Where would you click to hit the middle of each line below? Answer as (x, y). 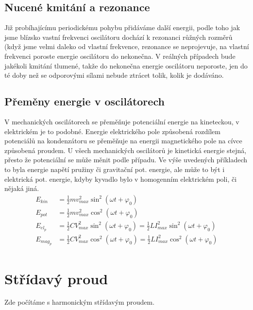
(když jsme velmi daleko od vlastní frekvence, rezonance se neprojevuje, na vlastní (127, 46)
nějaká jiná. (22, 188)
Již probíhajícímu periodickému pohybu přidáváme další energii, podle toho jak (122, 27)
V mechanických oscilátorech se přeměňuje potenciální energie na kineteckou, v (122, 121)
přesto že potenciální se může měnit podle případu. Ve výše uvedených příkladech (126, 160)
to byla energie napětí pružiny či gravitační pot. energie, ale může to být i (115, 169)
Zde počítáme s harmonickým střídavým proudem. (80, 302)
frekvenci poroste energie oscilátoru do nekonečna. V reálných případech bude (120, 56)
